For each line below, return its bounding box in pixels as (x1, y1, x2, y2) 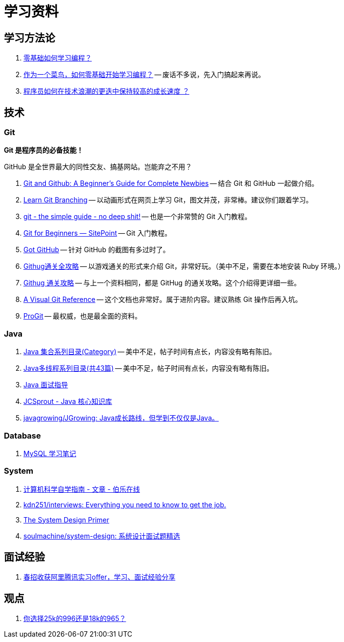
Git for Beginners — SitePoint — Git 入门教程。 (23, 229, 172, 238)
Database (4, 430, 41, 441)
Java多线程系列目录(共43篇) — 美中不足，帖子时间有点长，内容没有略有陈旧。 (23, 364, 274, 373)
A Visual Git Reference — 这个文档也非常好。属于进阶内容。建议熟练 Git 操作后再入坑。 (23, 295, 302, 304)
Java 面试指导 (23, 381, 68, 389)
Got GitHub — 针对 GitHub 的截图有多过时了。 (23, 245, 170, 254)
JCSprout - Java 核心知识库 (23, 397, 112, 406)
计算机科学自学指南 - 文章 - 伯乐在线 (23, 484, 140, 493)
